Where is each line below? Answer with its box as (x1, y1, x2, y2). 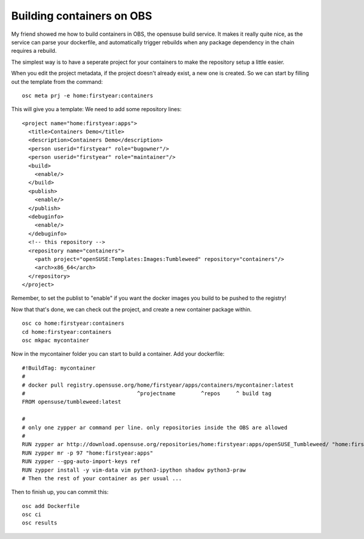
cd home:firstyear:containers (22, 328, 112, 335)
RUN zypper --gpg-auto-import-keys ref (22, 458, 141, 465)
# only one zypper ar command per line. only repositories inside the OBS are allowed (22, 424, 288, 431)
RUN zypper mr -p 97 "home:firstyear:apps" (22, 449, 153, 456)
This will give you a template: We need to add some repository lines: (11, 106, 182, 113)
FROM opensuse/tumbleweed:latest (22, 398, 121, 405)
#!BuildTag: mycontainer (22, 364, 96, 371)
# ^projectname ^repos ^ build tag (22, 390, 272, 397)
